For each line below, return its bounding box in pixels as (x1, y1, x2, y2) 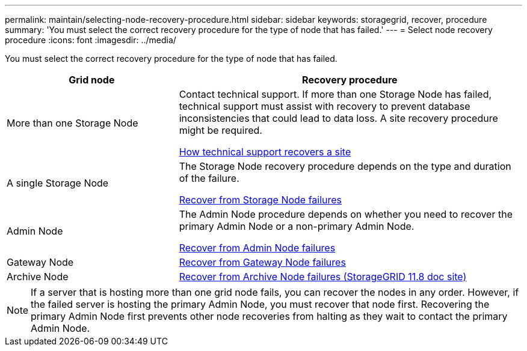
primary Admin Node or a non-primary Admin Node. (179, 220, 415, 232)
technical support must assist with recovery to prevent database (179, 100, 470, 112)
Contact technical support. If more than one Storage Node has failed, (179, 88, 492, 100)
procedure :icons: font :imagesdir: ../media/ (5, 35, 176, 45)
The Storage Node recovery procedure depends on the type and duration (179, 160, 511, 172)
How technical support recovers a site (179, 146, 351, 158)
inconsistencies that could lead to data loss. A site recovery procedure (179, 112, 498, 124)
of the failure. (179, 172, 239, 184)
